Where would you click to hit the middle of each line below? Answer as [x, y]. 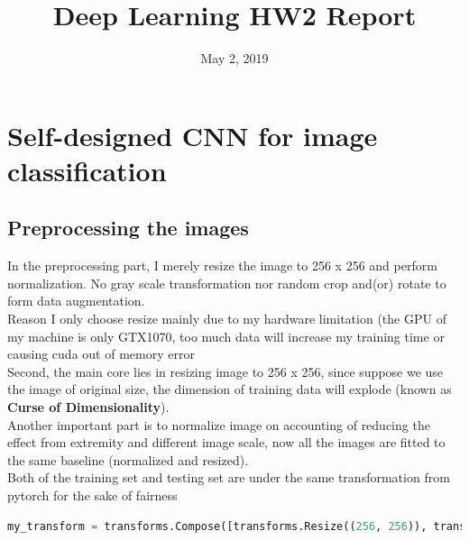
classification [87, 170]
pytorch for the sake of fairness [92, 495]
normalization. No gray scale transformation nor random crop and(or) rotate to [227, 283]
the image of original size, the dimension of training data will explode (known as [230, 389]
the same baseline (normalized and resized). [128, 459]
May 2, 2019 [234, 58]
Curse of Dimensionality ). [88, 407]
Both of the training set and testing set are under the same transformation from [229, 477]
